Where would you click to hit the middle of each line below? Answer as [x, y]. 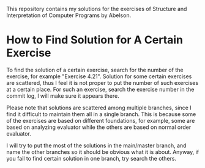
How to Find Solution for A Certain [95, 40]
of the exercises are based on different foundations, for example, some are [101, 120]
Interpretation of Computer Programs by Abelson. [69, 15]
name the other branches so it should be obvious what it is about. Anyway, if [103, 152]
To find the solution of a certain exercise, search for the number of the [95, 70]
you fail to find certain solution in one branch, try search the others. [91, 158]
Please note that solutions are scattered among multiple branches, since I [99, 108]
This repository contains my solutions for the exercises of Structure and [97, 9]
